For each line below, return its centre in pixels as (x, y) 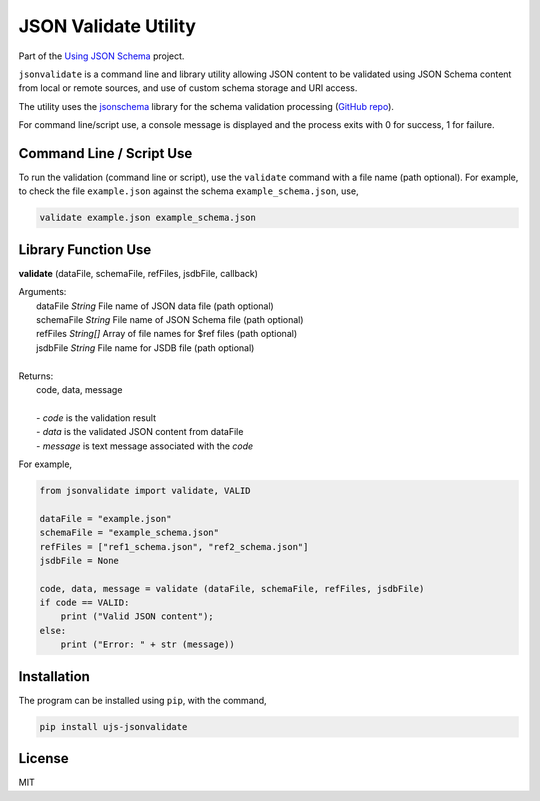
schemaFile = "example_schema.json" (129, 533)
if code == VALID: (84, 603)
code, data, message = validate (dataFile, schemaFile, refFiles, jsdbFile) (232, 588)
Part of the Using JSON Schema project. (101, 56)
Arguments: (42, 292)
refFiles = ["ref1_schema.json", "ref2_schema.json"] (174, 546)
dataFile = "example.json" (105, 518)
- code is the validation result (96, 417)
